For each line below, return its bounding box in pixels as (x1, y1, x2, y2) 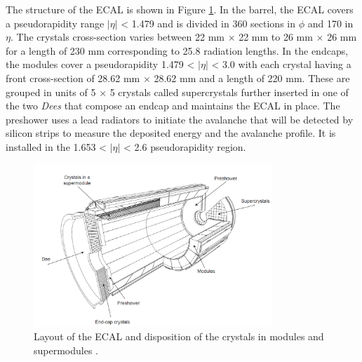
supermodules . (34, 342, 98, 357)
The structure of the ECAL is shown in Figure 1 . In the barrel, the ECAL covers (6, 2, 354, 16)
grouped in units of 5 (6, 84, 96, 99)
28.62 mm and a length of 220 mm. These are (154, 70, 350, 85)
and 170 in (307, 15, 354, 30)
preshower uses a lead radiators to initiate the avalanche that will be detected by (6, 112, 354, 126)
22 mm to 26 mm (239, 29, 313, 44)
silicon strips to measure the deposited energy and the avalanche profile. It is (6, 126, 336, 140)
